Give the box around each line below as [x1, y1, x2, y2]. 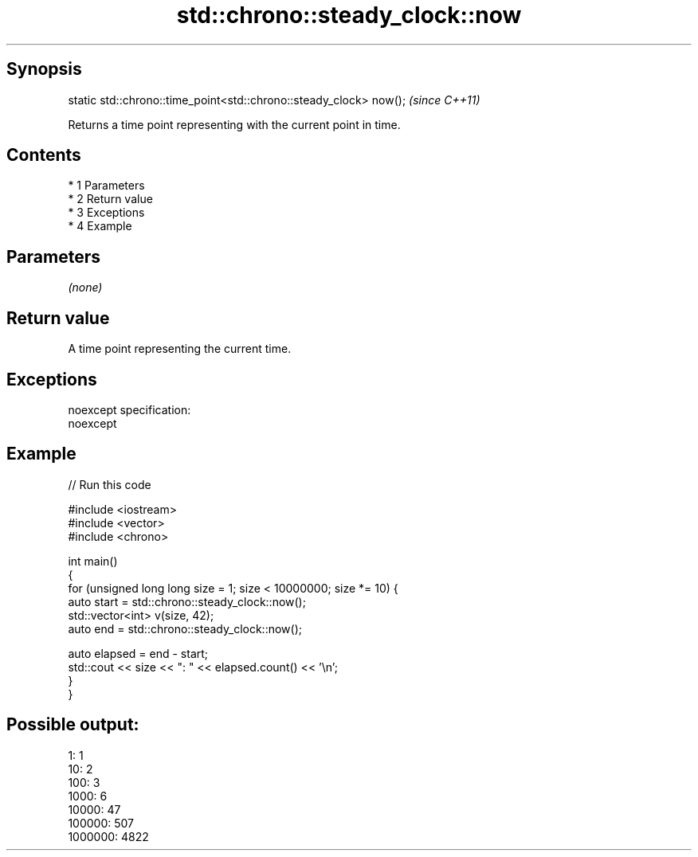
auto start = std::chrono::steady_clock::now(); [68, 594, 306, 609]
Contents [6, 145, 81, 166]
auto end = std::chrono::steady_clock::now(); [68, 621, 302, 636]
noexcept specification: [68, 402, 191, 417]
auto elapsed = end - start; [68, 646, 209, 660]
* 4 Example [68, 219, 132, 233]
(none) [68, 280, 103, 295]
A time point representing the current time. [68, 342, 292, 356]
